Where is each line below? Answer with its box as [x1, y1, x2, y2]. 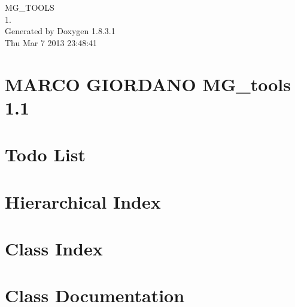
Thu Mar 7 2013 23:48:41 [5, 36, 98, 49]
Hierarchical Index [5, 189, 161, 213]
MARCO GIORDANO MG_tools [5, 71, 291, 96]
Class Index [5, 236, 103, 260]
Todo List [5, 142, 86, 167]
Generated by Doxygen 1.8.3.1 [5, 25, 115, 37]
